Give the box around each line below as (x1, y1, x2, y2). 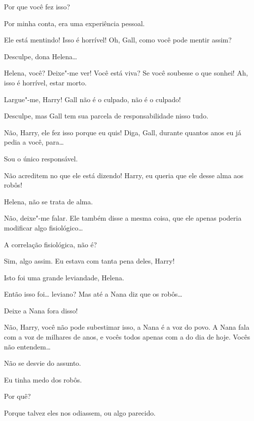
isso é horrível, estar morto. (4, 77, 87, 87)
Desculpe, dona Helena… (4, 51, 77, 61)
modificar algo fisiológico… (4, 222, 83, 232)
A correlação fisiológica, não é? (4, 239, 97, 249)
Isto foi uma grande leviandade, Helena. (4, 272, 124, 282)
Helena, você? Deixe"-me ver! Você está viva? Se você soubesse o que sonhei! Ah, (4, 68, 248, 78)
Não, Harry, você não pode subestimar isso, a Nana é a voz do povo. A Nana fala (4, 322, 250, 332)
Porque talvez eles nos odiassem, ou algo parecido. (4, 408, 156, 418)
